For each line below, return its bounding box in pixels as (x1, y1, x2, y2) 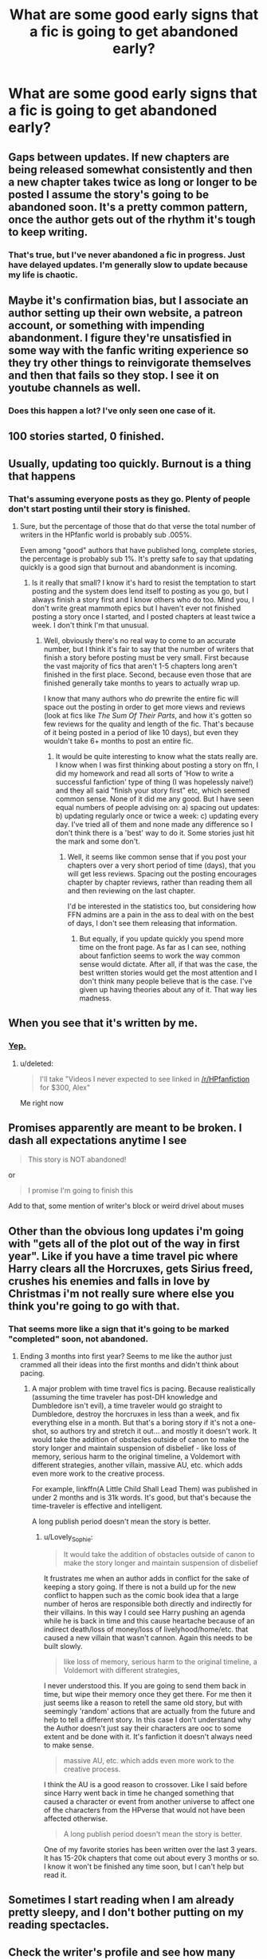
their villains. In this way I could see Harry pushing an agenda (43, 1607, 245, 1617)
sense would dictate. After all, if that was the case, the (79, 959, 257, 968)
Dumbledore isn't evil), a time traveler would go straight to (31, 1401, 223, 1411)
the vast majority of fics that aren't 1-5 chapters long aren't (43, 661, 238, 670)
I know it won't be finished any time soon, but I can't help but (43, 1862, 245, 1871)
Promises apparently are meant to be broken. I (8, 1121, 242, 1134)
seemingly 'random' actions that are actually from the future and (43, 1706, 256, 1715)
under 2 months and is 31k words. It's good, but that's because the (31, 1492, 252, 1503)
